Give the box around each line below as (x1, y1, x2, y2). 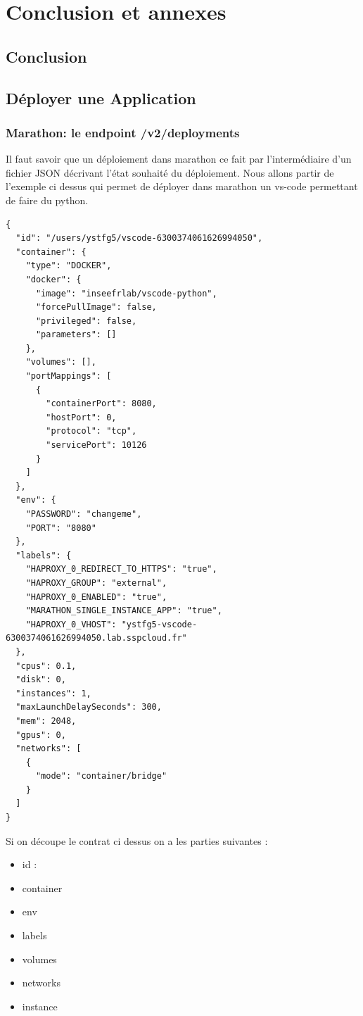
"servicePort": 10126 (46, 440, 147, 451)
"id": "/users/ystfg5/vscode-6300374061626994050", (15, 233, 263, 244)
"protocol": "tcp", (46, 426, 137, 437)
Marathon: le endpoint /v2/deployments (6, 123, 240, 141)
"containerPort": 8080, (46, 399, 157, 409)
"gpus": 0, (15, 729, 66, 740)
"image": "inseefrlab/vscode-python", (35, 288, 217, 299)
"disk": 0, (15, 675, 66, 685)
